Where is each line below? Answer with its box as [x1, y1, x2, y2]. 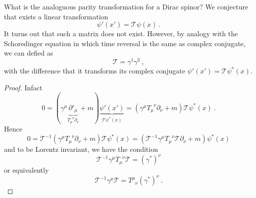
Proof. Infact [4, 82, 43, 92]
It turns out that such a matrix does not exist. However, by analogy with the [4, 28, 238, 39]
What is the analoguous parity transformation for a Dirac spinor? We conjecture [4, 1, 249, 11]
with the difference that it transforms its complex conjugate [4, 66, 185, 76]
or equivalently [4, 165, 49, 175]
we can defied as [4, 48, 53, 58]
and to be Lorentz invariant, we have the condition [4, 144, 158, 154]
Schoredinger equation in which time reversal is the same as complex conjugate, [4, 38, 246, 48]
